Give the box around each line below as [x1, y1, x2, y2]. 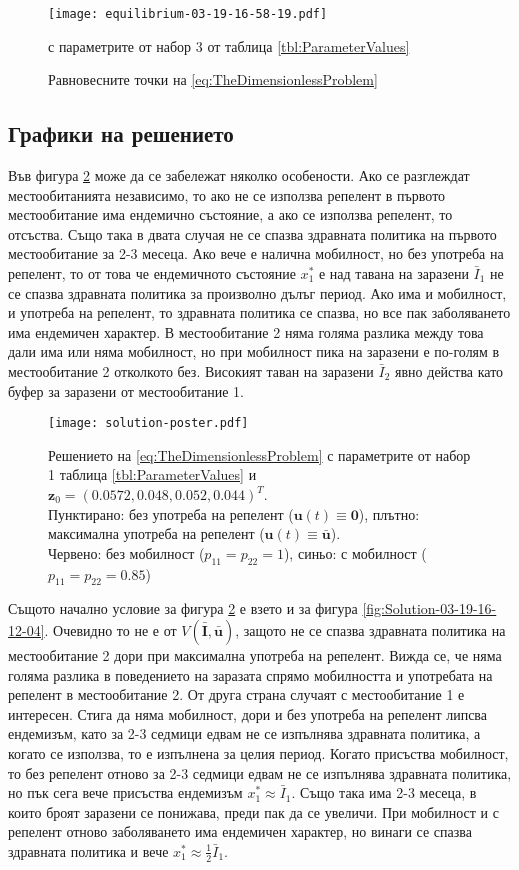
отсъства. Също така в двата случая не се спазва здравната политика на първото [8, 223, 497, 244]
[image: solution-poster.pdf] [48, 416, 249, 431]
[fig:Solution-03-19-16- [362, 598, 497, 619]
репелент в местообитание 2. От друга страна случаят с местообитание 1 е [8, 684, 465, 705]
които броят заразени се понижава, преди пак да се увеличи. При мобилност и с [8, 801, 499, 822]
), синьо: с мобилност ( [283, 542, 427, 563]
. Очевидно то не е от [44, 619, 177, 640]
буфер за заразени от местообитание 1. [8, 380, 244, 401]
